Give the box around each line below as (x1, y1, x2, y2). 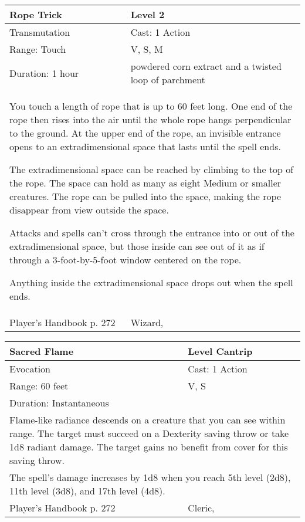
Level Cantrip (188, 344, 253, 358)
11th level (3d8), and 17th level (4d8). (9, 484, 165, 497)
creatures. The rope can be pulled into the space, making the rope (9, 189, 282, 203)
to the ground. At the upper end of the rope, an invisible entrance (9, 126, 281, 140)
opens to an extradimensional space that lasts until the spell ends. (9, 140, 281, 153)
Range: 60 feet (9, 379, 69, 392)
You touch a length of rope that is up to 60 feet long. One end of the (9, 99, 293, 113)
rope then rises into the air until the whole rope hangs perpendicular (9, 113, 292, 126)
